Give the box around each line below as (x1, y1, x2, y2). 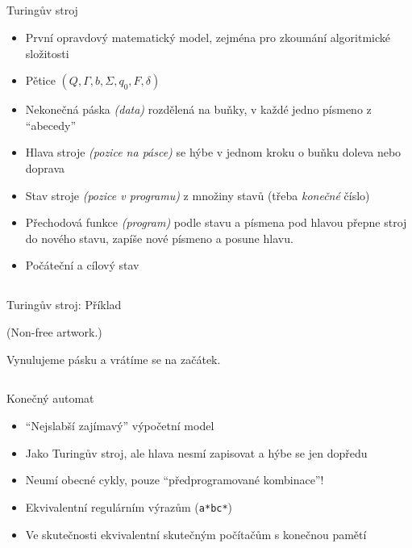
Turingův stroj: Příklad (6, 296, 122, 313)
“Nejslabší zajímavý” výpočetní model (25, 417, 214, 434)
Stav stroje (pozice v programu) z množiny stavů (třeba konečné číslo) (25, 186, 370, 203)
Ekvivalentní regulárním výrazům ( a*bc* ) (25, 498, 233, 515)
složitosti (25, 44, 69, 61)
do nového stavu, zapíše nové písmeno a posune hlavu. (25, 229, 293, 246)
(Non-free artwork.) (6, 323, 102, 340)
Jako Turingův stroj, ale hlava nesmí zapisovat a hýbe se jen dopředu (25, 444, 368, 461)
